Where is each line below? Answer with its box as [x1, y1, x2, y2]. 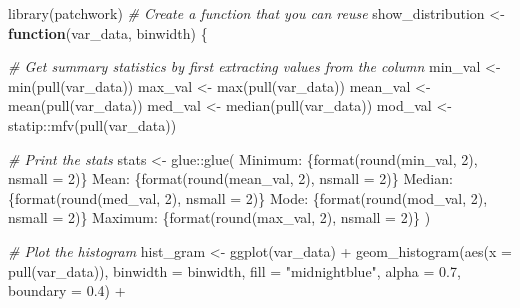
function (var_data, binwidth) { [8, 22, 208, 43]
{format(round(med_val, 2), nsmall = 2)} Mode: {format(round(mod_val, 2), [8, 187, 488, 208]
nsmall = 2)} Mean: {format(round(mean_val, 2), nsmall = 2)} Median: [8, 168, 453, 189]
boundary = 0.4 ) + [8, 280, 126, 301]
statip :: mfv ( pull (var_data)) [8, 114, 177, 135]
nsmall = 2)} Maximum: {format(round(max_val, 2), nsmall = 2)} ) [8, 207, 431, 228]
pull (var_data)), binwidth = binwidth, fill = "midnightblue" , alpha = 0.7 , [8, 260, 461, 281]
